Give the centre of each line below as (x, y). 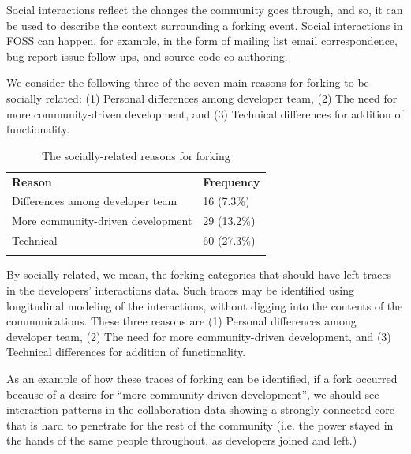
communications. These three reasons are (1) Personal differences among (181, 321)
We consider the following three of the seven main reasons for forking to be (188, 83)
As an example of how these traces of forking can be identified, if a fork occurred (202, 379)
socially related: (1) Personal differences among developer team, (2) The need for (202, 98)
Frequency (232, 181)
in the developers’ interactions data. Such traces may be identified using (181, 290)
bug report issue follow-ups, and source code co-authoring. (147, 56)
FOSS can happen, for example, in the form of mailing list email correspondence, (202, 41)
